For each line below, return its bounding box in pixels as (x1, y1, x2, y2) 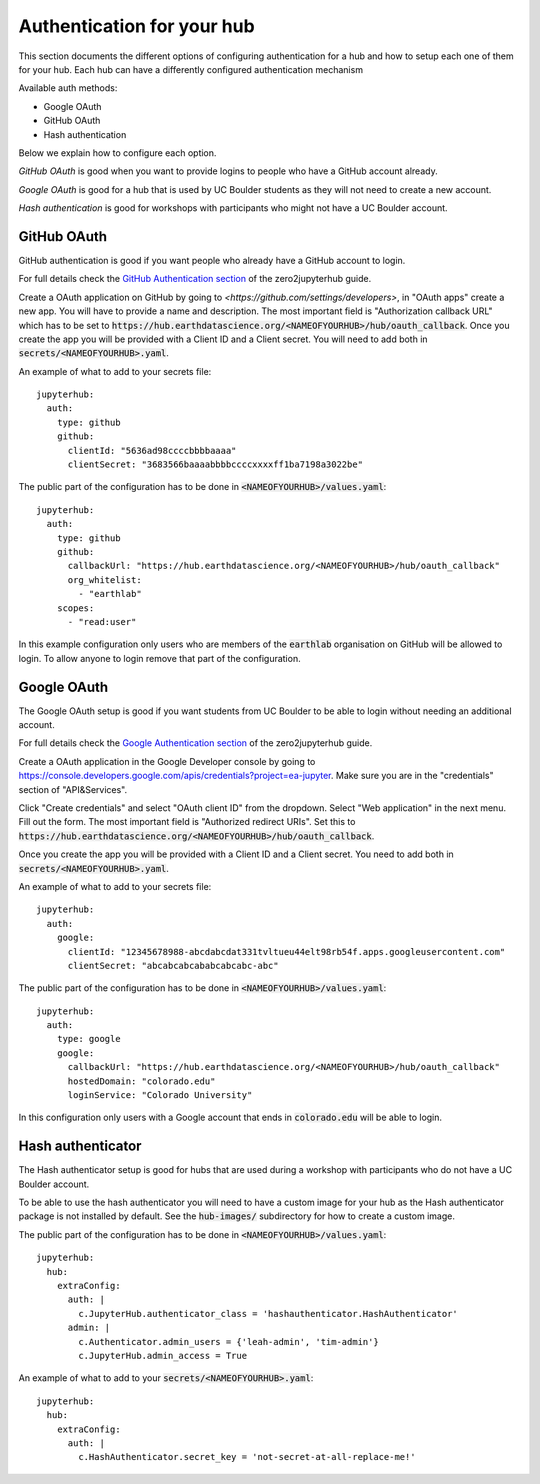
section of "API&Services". (18, 783, 128, 795)
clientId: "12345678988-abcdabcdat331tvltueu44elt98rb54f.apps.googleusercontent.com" (67, 946, 506, 957)
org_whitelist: (67, 574, 142, 585)
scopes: (56, 602, 95, 614)
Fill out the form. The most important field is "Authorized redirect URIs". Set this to (18, 816, 356, 828)
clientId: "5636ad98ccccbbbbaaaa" (67, 445, 237, 456)
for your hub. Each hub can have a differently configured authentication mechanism (18, 63, 364, 75)
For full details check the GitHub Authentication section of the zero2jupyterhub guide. (18, 273, 372, 285)
